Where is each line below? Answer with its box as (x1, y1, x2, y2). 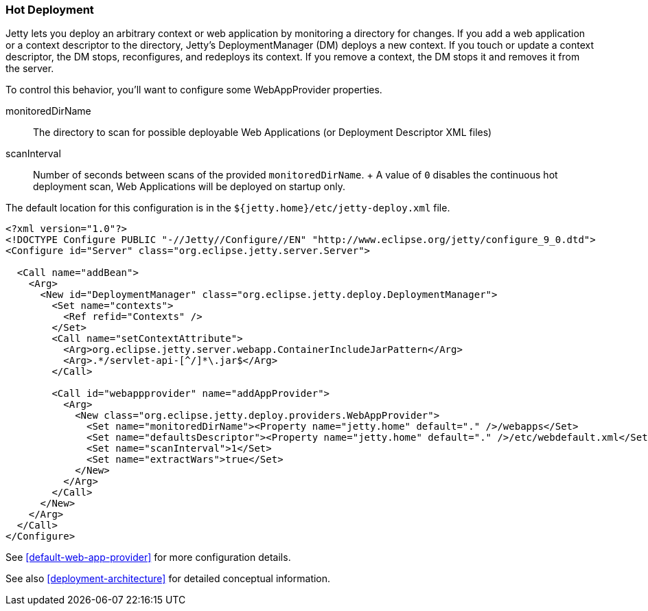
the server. (5, 62, 54, 75)
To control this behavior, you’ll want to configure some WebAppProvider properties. (5, 84, 382, 96)
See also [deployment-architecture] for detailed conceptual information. (5, 573, 331, 585)
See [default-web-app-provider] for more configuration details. (5, 551, 291, 564)
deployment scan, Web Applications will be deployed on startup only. (33, 181, 345, 193)
